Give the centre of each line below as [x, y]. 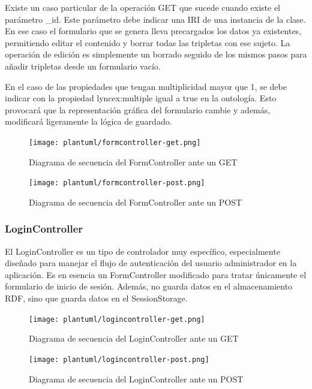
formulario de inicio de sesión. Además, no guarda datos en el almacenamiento [149, 286]
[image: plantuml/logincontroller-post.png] [119, 359]
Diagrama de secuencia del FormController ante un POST [136, 202]
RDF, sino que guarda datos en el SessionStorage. [96, 298]
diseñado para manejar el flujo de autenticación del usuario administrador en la [151, 263]
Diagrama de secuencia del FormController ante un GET [133, 162]
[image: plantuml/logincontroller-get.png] [117, 319]
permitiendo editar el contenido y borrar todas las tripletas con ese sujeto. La [148, 42]
